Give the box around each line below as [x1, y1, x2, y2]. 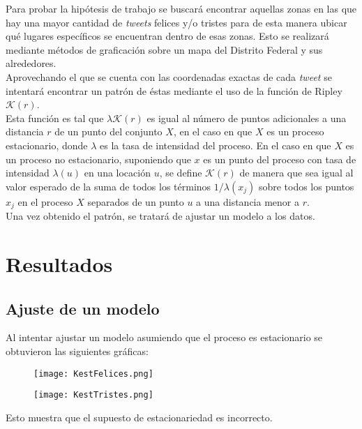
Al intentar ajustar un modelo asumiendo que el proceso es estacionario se [6, 330, 323, 345]
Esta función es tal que [6, 110, 104, 125]
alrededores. [6, 56, 56, 70]
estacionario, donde [6, 137, 88, 152]
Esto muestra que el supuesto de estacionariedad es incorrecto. [6, 409, 273, 424]
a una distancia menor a [196, 194, 299, 209]
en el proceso [17, 194, 73, 209]
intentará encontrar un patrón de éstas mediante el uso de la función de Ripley [6, 83, 342, 98]
